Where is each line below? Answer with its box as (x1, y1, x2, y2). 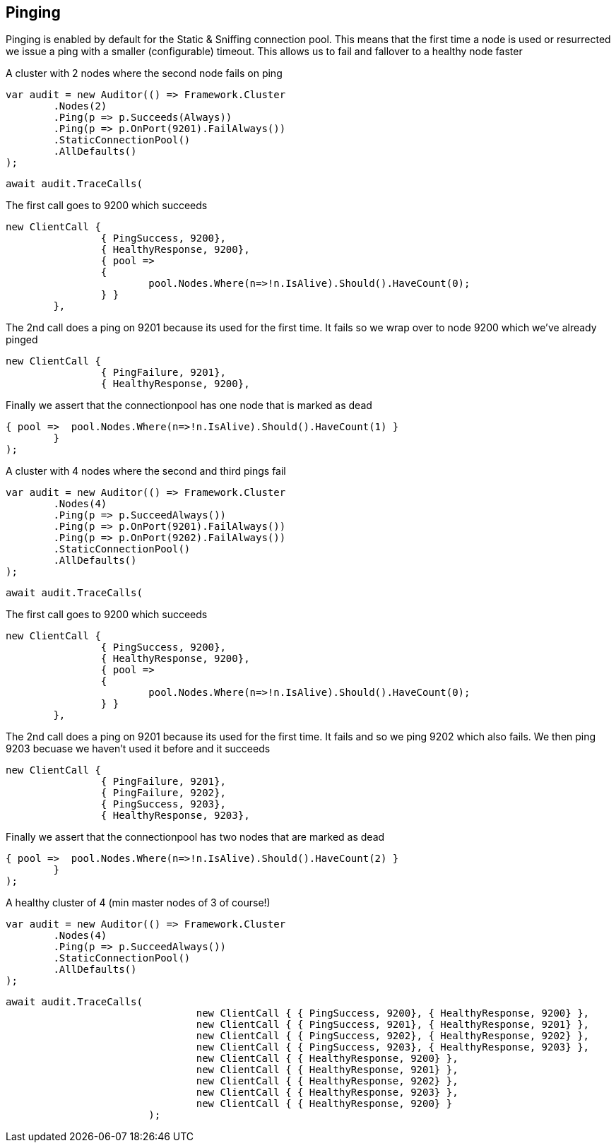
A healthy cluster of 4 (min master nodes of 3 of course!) (6, 896, 271, 909)
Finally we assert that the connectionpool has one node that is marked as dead (6, 399, 372, 412)
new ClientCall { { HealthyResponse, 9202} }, (196, 1075, 458, 1087)
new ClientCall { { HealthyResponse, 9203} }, (196, 1087, 458, 1099)
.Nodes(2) (53, 100, 107, 112)
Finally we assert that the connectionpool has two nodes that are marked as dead (6, 831, 385, 844)
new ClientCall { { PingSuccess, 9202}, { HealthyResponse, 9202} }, (196, 1030, 590, 1042)
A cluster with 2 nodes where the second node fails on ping (6, 67, 283, 80)
